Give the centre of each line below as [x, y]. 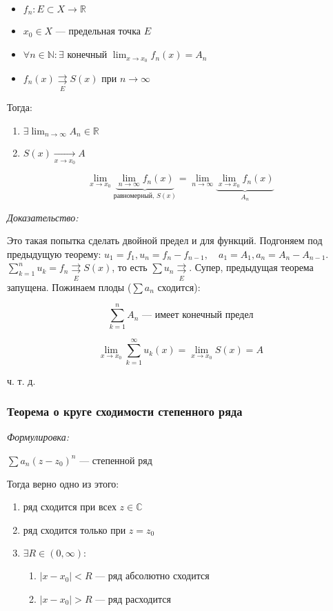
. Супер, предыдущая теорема [251, 267]
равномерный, [134, 196]
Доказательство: [43, 217]
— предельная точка [98, 31]
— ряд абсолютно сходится [152, 575]
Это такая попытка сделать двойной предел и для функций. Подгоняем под [165, 240]
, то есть [130, 267]
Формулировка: [38, 437]
